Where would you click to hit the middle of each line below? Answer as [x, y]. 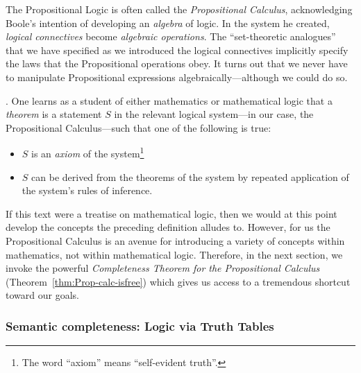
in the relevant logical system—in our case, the [214, 114]
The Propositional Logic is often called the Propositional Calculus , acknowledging [179, 9]
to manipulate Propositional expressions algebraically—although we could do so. [177, 77]
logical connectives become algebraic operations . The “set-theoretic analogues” [171, 36]
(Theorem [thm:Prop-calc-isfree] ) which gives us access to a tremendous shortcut [178, 281]
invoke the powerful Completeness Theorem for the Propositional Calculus [163, 268]
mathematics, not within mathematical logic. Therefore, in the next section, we [174, 254]
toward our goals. [42, 295]
